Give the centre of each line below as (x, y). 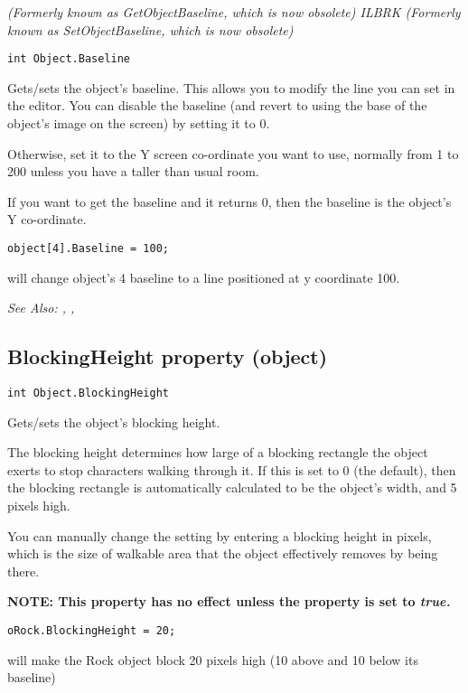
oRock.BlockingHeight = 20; (92, 631)
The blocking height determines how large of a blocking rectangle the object (218, 452)
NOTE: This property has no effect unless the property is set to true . (229, 601)
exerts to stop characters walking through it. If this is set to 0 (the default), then (232, 469)
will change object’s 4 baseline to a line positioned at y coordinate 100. (204, 277)
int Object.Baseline (69, 59)
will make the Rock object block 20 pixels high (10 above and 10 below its (213, 659)
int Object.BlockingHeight (88, 393)
